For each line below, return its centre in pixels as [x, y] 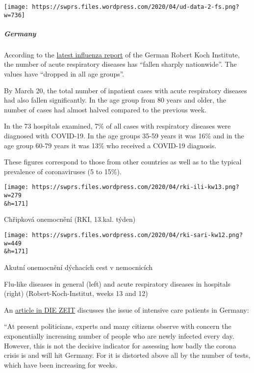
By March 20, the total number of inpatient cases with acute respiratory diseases [126, 90]
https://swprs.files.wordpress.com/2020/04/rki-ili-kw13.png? [136, 187]
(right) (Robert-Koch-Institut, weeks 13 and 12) [76, 293]
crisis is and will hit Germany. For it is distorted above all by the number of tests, [127, 355]
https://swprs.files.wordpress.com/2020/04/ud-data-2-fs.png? [136, 7]
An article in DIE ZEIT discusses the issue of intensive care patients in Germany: [127, 309]
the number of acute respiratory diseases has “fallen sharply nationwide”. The [120, 64]
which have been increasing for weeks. [61, 364]
